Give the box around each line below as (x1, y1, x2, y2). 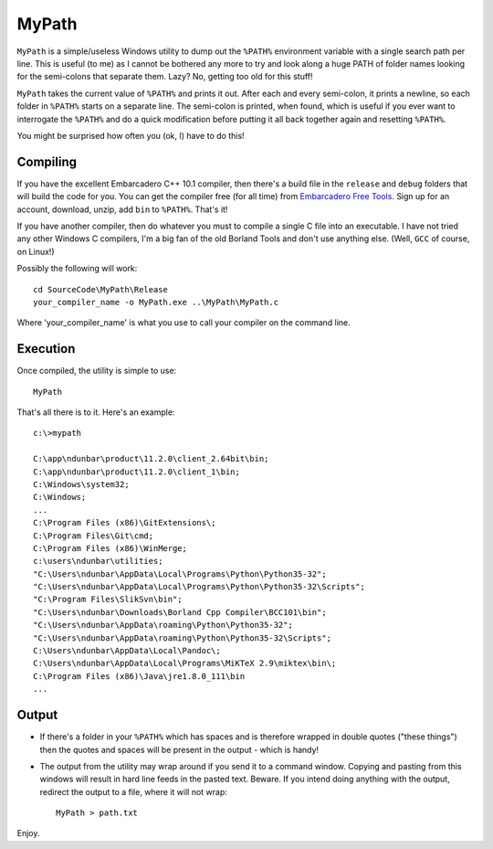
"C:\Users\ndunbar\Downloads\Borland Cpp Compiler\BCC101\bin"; (33, 607, 328, 617)
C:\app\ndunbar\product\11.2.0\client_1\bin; (33, 466, 241, 477)
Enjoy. (16, 828, 40, 839)
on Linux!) (16, 246, 55, 257)
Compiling (16, 154, 78, 169)
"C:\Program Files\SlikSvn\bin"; (33, 594, 183, 605)
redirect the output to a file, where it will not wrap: (39, 786, 228, 797)
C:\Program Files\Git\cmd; (33, 530, 154, 541)
